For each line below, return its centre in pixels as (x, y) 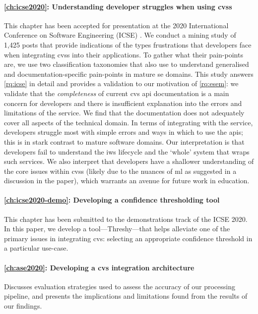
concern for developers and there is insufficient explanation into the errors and (123, 103)
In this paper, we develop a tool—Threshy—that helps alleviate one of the (117, 229)
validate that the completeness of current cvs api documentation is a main (117, 93)
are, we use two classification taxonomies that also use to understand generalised (127, 64)
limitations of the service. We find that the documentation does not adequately (124, 113)
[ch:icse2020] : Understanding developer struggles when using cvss (118, 6)
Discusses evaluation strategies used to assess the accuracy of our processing (120, 286)
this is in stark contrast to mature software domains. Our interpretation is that (124, 141)
